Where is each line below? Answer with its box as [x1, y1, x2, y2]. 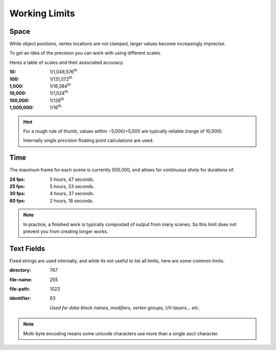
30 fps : [9, 191, 26, 197]
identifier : [9, 295, 31, 301]
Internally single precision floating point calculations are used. [23, 137, 154, 144]
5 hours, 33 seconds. [50, 183, 95, 190]
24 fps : [9, 176, 26, 182]
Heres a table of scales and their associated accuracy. [9, 59, 124, 65]
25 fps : [9, 183, 25, 190]
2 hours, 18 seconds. [50, 197, 94, 204]
